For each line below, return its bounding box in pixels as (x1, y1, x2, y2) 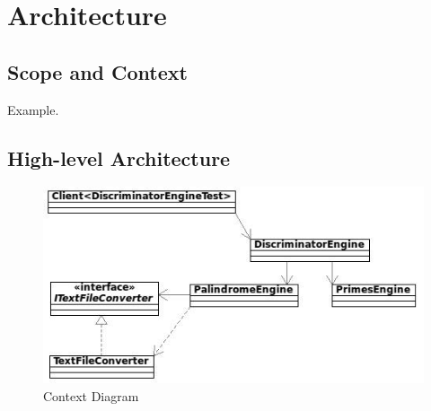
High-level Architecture (7, 144, 231, 171)
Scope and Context (7, 57, 188, 85)
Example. (7, 100, 59, 118)
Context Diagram (43, 387, 139, 406)
